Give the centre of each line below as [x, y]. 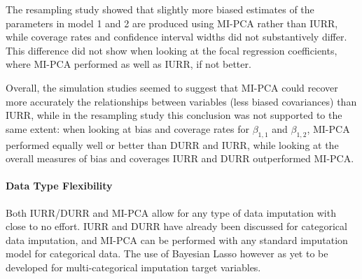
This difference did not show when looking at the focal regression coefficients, [172, 50]
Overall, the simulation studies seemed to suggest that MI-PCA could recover [172, 87]
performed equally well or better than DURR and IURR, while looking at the [172, 144]
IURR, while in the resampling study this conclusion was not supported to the [174, 115]
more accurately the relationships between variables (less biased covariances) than [181, 101]
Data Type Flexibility [59, 186]
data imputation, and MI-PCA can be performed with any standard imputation [177, 239]
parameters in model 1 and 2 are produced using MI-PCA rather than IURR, [172, 23]
